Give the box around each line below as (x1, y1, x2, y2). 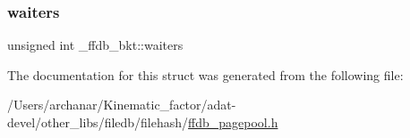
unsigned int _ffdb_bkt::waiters (7, 36, 184, 54)
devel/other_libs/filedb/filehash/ (7, 113, 189, 131)
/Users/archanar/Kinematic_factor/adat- (7, 95, 236, 114)
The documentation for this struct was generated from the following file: (7, 65, 404, 84)
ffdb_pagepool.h (188, 113, 278, 131)
